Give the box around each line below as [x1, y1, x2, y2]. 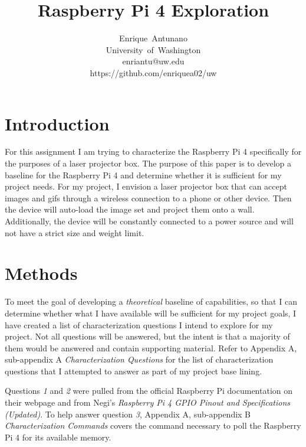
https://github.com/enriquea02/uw [90, 66, 217, 79]
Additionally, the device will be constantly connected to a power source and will [5, 215, 294, 227]
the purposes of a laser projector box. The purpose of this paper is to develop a [5, 157, 292, 169]
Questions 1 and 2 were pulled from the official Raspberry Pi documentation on [5, 384, 293, 397]
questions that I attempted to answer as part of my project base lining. [5, 364, 262, 377]
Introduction [5, 111, 110, 135]
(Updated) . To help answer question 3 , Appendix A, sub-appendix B [5, 407, 251, 420]
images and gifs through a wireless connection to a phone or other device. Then [5, 191, 292, 204]
